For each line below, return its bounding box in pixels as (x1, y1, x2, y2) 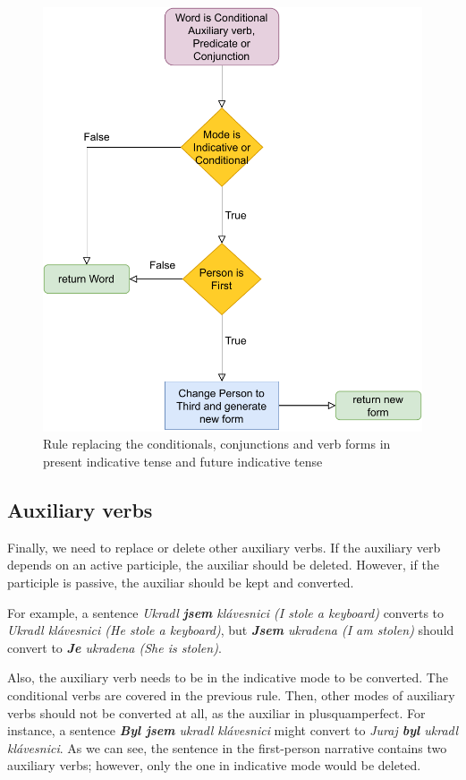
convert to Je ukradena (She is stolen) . (7, 638, 222, 656)
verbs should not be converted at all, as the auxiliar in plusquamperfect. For (7, 703, 426, 722)
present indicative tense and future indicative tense (43, 452, 323, 470)
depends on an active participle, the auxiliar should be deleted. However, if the (7, 555, 439, 574)
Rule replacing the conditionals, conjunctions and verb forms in (43, 434, 391, 453)
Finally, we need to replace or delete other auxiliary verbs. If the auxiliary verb (7, 537, 441, 556)
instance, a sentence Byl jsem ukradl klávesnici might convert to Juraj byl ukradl (7, 721, 458, 740)
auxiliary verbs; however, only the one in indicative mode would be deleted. (7, 756, 421, 775)
